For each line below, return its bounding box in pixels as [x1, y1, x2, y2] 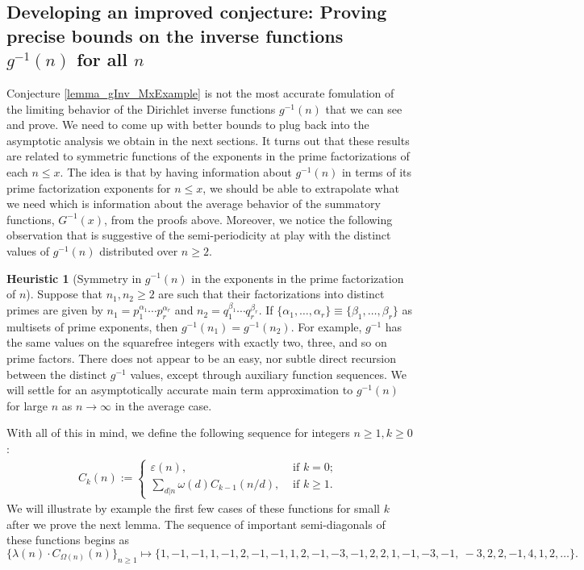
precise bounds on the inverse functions [6, 23, 344, 48]
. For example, [290, 318, 362, 335]
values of [6, 242, 49, 259]
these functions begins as [6, 531, 129, 548]
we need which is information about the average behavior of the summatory [6, 195, 381, 212]
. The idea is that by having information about [60, 163, 292, 180]
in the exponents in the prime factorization [191, 269, 404, 286]
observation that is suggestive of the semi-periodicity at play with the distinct [6, 227, 391, 243]
